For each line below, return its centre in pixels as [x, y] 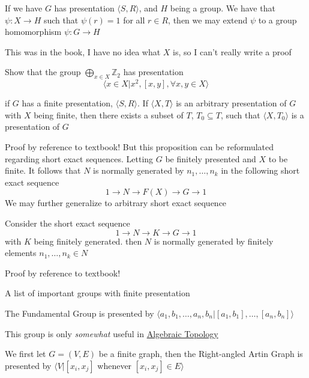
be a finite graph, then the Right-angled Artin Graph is [201, 354]
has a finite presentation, [67, 103]
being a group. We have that [223, 8]
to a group [277, 20]
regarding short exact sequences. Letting [79, 158]
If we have [24, 8]
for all [134, 20]
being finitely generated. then [88, 241]
